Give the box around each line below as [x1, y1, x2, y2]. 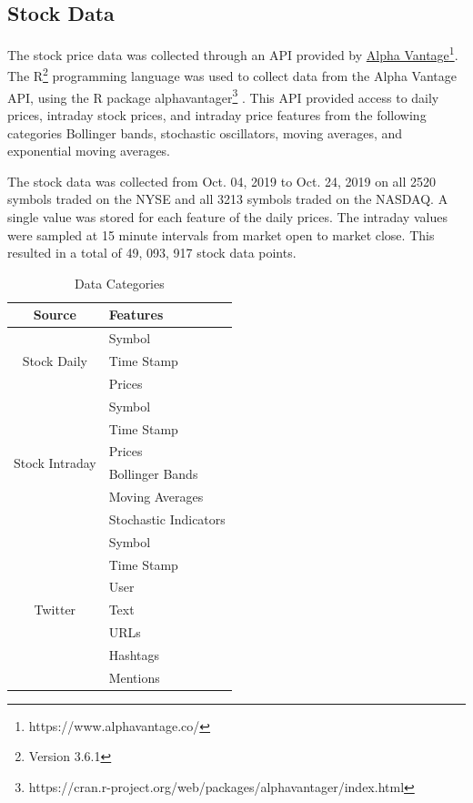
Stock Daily [22, 351, 88, 370]
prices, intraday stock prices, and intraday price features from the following [7, 105, 427, 124]
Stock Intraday [14, 452, 96, 472]
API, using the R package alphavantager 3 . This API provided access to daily [7, 85, 439, 107]
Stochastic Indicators [108, 509, 226, 528]
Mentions [108, 667, 160, 686]
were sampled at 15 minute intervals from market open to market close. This [7, 225, 435, 244]
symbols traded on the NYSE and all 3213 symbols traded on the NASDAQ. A [7, 189, 448, 208]
